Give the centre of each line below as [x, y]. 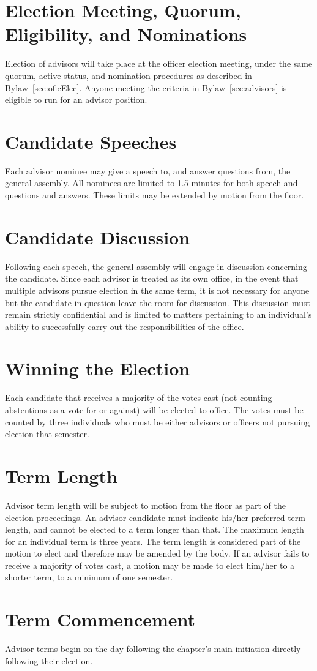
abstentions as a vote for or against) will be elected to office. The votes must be [154, 410]
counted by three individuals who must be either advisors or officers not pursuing [158, 422]
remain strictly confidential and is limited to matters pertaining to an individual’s [158, 314]
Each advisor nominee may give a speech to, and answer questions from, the [148, 171]
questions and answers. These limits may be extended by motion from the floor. [155, 195]
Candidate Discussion [98, 237]
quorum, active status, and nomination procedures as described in [129, 75]
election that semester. [47, 434]
